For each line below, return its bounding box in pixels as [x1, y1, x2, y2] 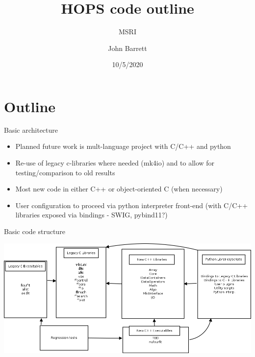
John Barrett [108, 43, 147, 53]
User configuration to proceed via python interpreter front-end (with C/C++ [15, 200, 248, 210]
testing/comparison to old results [15, 167, 115, 177]
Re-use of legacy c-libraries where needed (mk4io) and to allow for [15, 158, 215, 168]
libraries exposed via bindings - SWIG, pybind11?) [15, 210, 168, 220]
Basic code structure [4, 226, 65, 236]
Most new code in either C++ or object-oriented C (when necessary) [15, 184, 223, 194]
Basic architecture [4, 124, 58, 135]
